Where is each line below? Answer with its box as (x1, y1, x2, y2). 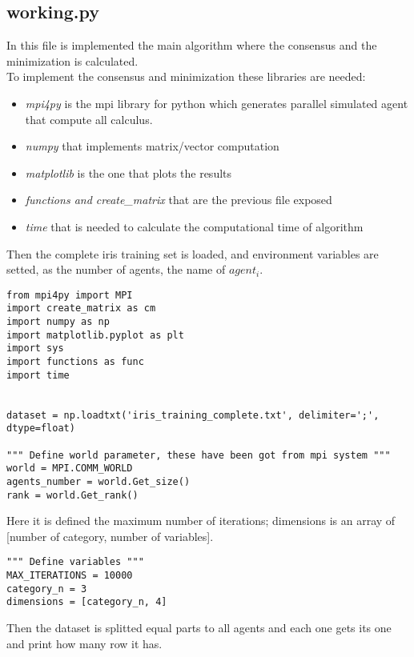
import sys (6, 343, 64, 355)
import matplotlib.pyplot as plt (6, 329, 184, 341)
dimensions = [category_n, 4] (6, 596, 167, 608)
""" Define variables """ (6, 556, 144, 568)
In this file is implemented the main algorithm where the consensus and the (6, 37, 377, 54)
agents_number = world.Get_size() (6, 475, 191, 487)
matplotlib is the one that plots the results (25, 164, 232, 181)
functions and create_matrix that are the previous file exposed (25, 191, 332, 208)
